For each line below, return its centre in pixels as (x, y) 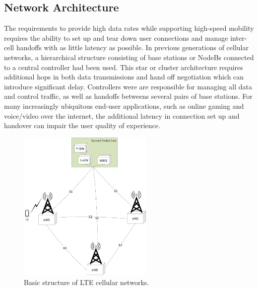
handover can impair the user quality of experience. (82, 125)
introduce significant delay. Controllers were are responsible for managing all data (128, 86)
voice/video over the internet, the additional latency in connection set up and (122, 115)
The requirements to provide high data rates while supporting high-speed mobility (129, 28)
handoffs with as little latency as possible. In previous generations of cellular (132, 47)
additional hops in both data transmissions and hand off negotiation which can (124, 77)
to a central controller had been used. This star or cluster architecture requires (124, 67)
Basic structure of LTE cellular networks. (87, 282)
